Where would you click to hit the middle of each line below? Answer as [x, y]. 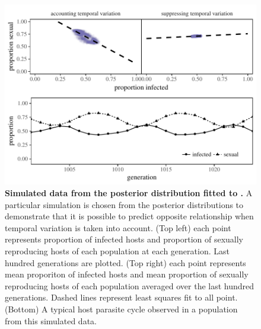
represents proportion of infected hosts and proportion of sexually [124, 239]
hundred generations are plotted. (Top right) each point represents [125, 262]
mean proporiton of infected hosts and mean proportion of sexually [127, 274]
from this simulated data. [51, 320]
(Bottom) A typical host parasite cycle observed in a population [121, 309]
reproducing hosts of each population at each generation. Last [117, 250]
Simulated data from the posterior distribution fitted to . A [129, 192]
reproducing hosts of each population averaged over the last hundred [130, 285]
